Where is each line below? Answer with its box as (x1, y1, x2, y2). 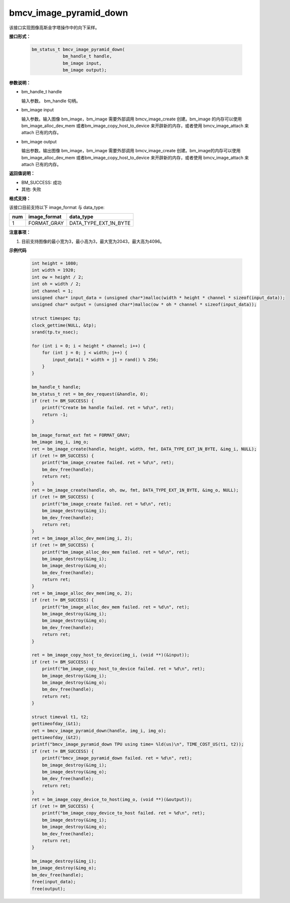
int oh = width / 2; (31, 281, 81, 287)
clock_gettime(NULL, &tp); (31, 322, 97, 328)
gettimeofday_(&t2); (31, 735, 81, 740)
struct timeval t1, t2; (31, 714, 89, 719)
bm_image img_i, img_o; (31, 439, 89, 445)
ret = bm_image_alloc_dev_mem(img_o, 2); (31, 590, 133, 596)
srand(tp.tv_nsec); (31, 329, 79, 335)
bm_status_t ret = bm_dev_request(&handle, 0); (31, 391, 148, 397)
